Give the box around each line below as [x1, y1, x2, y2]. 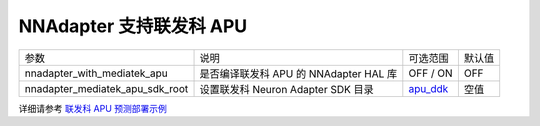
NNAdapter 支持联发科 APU [18, 15, 248, 37]
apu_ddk [408, 81, 449, 95]
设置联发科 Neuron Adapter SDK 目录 [199, 82, 374, 96]
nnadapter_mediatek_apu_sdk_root [24, 81, 189, 95]
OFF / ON [408, 66, 453, 80]
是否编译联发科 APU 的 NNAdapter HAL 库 [199, 66, 398, 80]
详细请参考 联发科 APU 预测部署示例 [18, 102, 167, 114]
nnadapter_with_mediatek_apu [24, 66, 169, 80]
